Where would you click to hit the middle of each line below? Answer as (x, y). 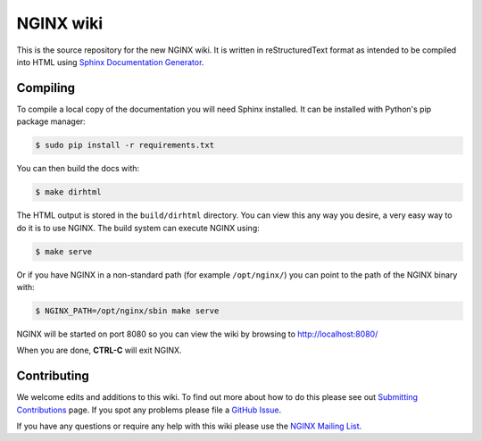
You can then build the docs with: (78, 169)
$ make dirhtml (68, 192)
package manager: (51, 121)
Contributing (53, 376)
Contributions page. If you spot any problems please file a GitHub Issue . (149, 410)
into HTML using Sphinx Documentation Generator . (110, 62)
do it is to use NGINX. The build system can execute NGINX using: (138, 228)
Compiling (46, 88)
